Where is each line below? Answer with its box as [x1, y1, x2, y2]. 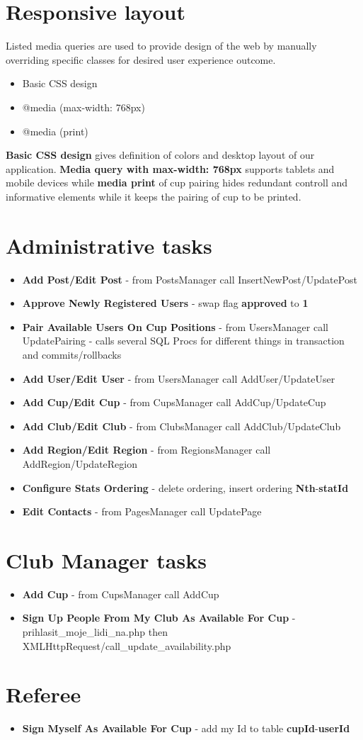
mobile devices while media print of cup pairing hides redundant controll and [6, 175, 348, 190]
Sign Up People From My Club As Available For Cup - [22, 610, 296, 625]
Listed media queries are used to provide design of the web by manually [6, 38, 317, 53]
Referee [6, 680, 81, 709]
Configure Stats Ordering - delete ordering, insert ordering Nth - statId [22, 480, 349, 495]
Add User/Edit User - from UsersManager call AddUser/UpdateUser [22, 371, 335, 386]
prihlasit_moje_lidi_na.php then [22, 624, 168, 639]
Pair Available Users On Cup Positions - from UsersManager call [22, 319, 328, 334]
